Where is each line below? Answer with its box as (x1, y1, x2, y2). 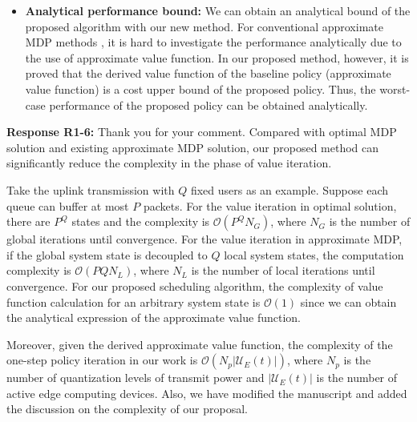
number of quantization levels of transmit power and (6, 369, 265, 386)
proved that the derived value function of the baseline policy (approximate (25, 65, 391, 82)
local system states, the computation (224, 246, 404, 263)
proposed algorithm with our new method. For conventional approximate (25, 18, 383, 34)
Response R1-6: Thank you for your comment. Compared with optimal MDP (6, 123, 397, 140)
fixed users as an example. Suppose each (190, 181, 389, 198)
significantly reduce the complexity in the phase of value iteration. (6, 155, 332, 171)
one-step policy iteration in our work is (6, 352, 198, 368)
